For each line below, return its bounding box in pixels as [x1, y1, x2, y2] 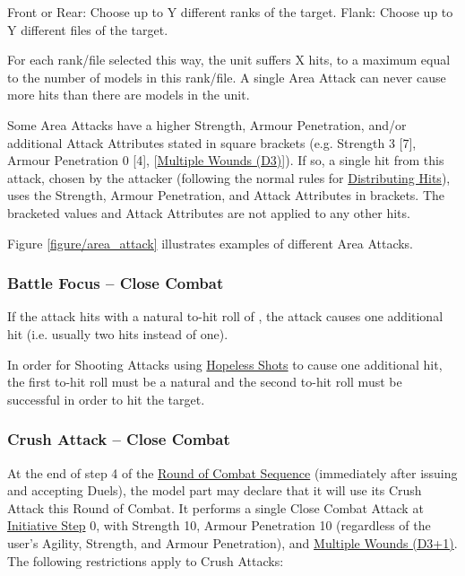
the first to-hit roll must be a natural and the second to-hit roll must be [7, 372, 402, 391]
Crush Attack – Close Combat [7, 428, 230, 450]
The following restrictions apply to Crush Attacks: [7, 551, 284, 570]
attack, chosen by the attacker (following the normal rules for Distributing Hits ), [7, 168, 451, 187]
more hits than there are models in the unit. [7, 85, 250, 104]
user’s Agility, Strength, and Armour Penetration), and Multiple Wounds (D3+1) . [7, 533, 458, 552]
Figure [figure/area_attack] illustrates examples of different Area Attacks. [7, 233, 414, 252]
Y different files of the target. [7, 20, 168, 39]
